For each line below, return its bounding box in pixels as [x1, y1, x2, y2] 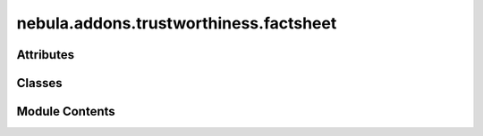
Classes [16, 76, 63, 91]
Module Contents [16, 104, 115, 119]
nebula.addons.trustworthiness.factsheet [16, 13, 337, 33]
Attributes [16, 47, 75, 62]
